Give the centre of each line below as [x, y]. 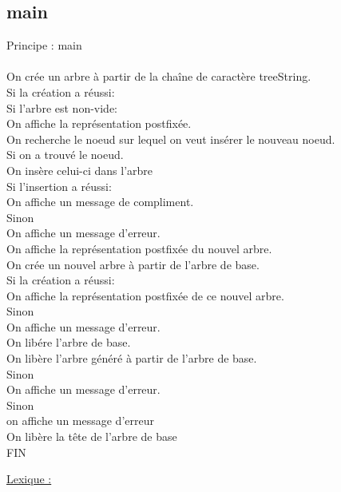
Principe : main [44, 45]
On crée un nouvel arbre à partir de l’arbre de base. [133, 264]
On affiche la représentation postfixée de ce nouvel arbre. [145, 295]
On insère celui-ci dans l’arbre [80, 170]
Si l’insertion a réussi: [59, 186]
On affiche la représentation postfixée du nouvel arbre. [139, 248]
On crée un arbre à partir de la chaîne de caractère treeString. [159, 76]
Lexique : [29, 479]
